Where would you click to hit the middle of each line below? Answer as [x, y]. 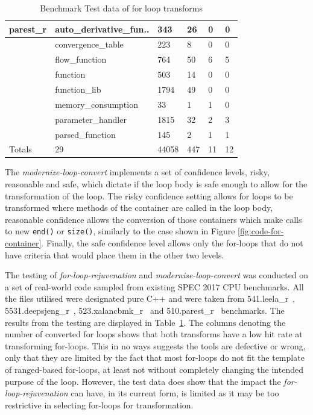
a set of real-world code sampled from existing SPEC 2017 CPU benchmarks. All [154, 286]
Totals [21, 149]
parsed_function [85, 134]
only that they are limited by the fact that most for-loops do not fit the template [155, 357]
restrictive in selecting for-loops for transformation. [99, 404]
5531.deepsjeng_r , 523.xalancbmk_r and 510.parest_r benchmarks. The [145, 310]
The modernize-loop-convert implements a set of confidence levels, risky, [137, 172]
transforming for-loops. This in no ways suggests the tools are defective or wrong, [155, 345]
